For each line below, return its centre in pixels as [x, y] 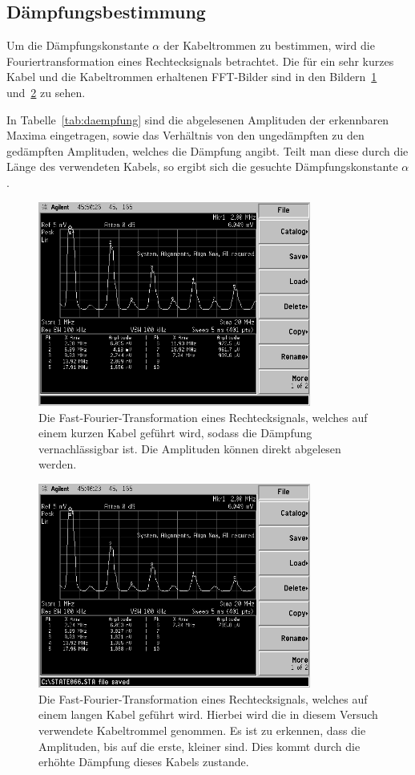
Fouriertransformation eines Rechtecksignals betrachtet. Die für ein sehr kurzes [200, 61]
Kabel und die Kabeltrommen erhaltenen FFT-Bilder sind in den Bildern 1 [192, 77]
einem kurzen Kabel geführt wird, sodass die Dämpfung [175, 433]
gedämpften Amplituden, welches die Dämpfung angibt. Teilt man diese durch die [207, 150]
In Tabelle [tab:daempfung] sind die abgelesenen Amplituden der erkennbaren [198, 119]
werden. [58, 464]
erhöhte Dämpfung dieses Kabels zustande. [144, 762]
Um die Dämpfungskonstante [78, 45]
